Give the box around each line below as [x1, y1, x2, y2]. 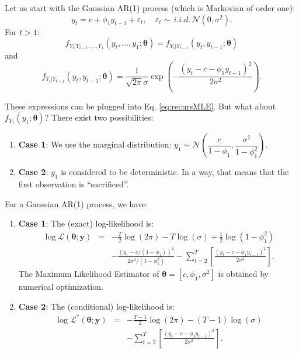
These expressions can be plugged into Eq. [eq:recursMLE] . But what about [5, 100, 276, 112]
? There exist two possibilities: [44, 111, 154, 124]
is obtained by [218, 267, 269, 279]
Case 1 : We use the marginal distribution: [18, 138, 172, 150]
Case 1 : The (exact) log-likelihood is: [18, 217, 154, 229]
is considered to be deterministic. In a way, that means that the [61, 166, 289, 178]
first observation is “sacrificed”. [18, 178, 129, 190]
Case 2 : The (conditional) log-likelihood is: [18, 300, 175, 312]
